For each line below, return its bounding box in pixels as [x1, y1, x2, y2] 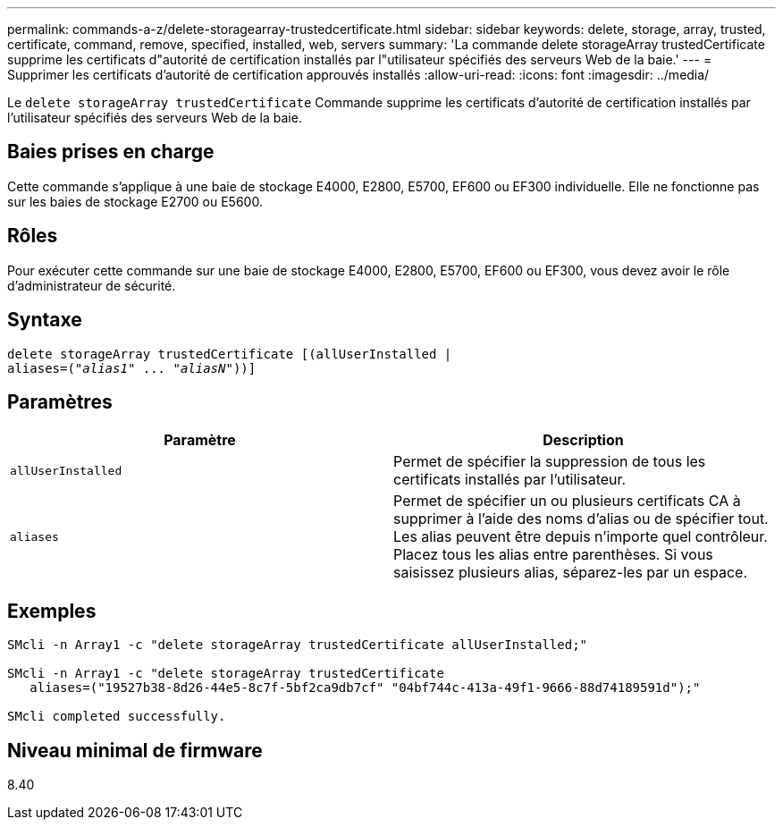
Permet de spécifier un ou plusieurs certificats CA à [393, 492, 741, 511]
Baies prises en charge [7, 140, 215, 164]
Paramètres [7, 390, 113, 413]
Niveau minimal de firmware [7, 738, 263, 762]
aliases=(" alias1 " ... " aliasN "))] [7, 360, 257, 376]
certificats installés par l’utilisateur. [393, 470, 627, 489]
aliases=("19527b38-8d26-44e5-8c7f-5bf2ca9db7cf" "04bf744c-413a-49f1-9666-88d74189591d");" [29, 680, 701, 696]
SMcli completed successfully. [7, 709, 226, 724]
